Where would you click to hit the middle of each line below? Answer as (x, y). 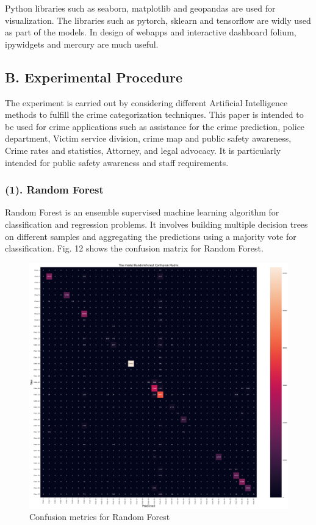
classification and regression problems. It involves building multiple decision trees (156, 224)
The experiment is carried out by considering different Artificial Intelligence (146, 102)
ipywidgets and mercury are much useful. (82, 44)
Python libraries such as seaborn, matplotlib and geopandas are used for (140, 8)
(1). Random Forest (54, 190)
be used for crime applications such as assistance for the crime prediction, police (155, 126)
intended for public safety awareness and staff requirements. (117, 162)
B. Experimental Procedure (94, 77)
